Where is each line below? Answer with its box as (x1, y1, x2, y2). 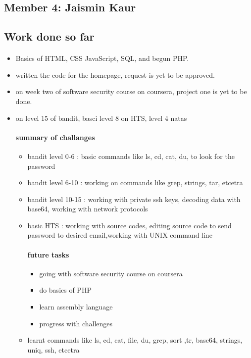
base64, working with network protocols (27, 204, 148, 214)
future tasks (27, 249, 69, 259)
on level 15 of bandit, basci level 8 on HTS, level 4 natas (15, 112, 187, 123)
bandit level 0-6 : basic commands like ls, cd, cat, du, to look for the (27, 151, 235, 161)
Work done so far (4, 29, 95, 44)
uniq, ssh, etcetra (27, 344, 80, 355)
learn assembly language (39, 302, 113, 312)
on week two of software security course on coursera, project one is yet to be (15, 86, 247, 97)
